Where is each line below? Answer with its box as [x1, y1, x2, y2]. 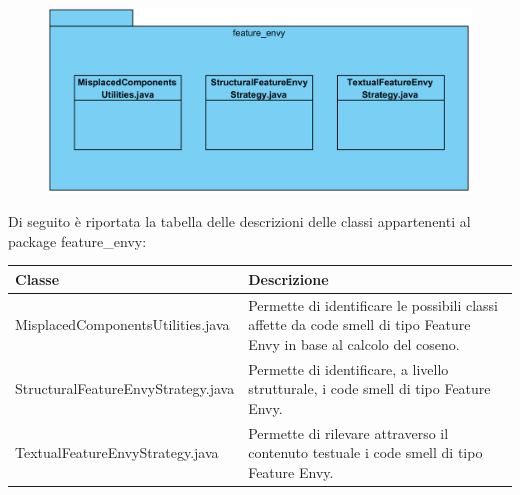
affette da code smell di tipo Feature [248, 314, 471, 335]
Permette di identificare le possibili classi [248, 294, 499, 315]
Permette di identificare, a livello [248, 358, 449, 379]
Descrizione [248, 268, 329, 289]
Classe [15, 268, 60, 289]
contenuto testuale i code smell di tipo [248, 442, 483, 463]
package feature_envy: [8, 230, 147, 251]
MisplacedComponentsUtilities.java [15, 314, 230, 335]
